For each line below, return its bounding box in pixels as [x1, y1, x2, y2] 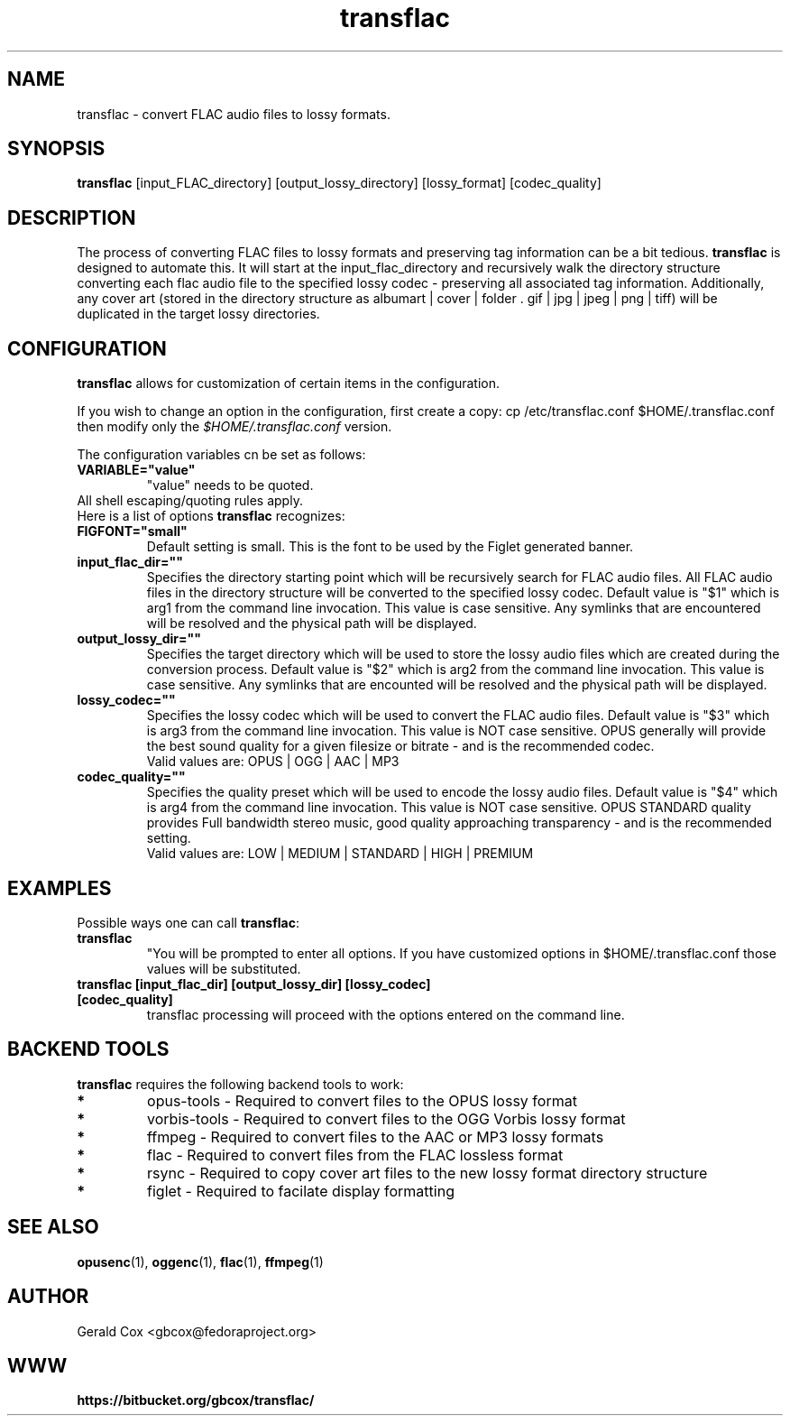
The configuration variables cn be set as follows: [77, 447, 366, 463]
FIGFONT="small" [77, 523, 188, 540]
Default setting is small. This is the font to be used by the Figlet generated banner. [146, 539, 634, 555]
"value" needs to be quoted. [146, 477, 314, 494]
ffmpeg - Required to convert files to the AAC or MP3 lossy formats [147, 1127, 604, 1146]
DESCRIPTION [7, 206, 136, 229]
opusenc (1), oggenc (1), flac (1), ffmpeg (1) [77, 1253, 324, 1270]
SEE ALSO [7, 1215, 99, 1239]
